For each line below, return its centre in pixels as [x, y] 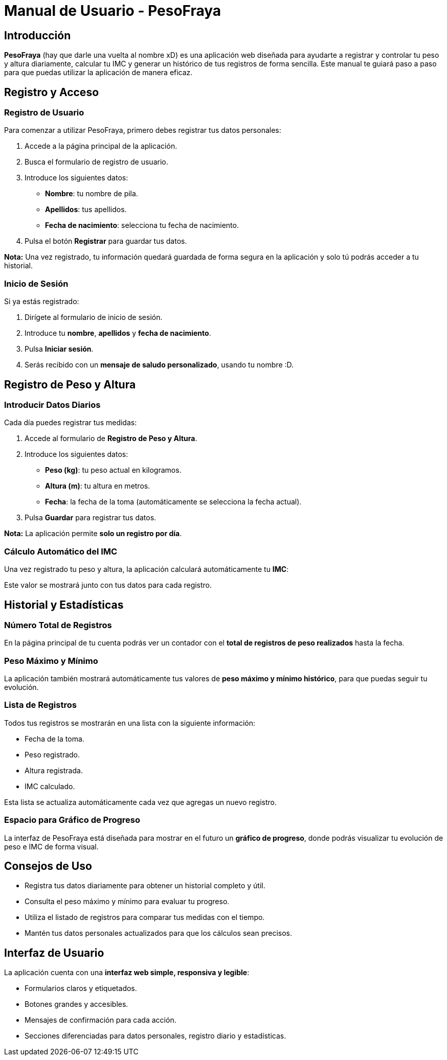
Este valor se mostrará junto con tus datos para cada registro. [108, 585]
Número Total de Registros [58, 625]
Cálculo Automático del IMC [61, 551]
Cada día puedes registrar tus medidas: [71, 423]
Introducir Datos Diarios [52, 405]
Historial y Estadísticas [64, 605]
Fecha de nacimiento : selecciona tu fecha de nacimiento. [142, 225]
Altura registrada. [54, 770]
